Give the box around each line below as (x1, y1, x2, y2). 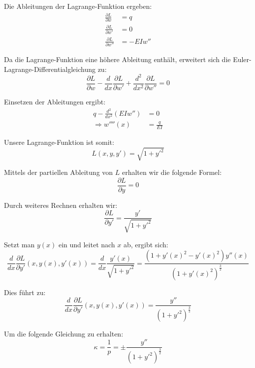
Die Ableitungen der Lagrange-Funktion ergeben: (4, 1, 152, 11)
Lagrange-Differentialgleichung (4, 64, 96, 74)
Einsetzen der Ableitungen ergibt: (4, 96, 106, 106)
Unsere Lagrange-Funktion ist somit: (4, 136, 114, 147)
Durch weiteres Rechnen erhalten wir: (4, 200, 118, 210)
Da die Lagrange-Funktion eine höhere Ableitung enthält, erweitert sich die (4, 54, 231, 65)
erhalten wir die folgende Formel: (122, 167, 222, 177)
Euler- (233, 54, 252, 65)
